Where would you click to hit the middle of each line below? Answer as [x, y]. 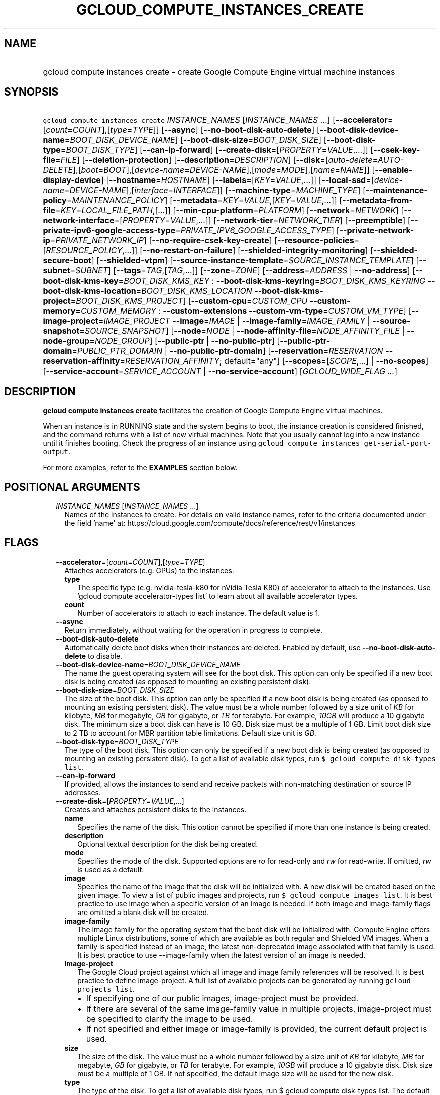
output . [57, 452]
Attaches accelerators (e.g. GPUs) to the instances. [149, 570]
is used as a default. [111, 869]
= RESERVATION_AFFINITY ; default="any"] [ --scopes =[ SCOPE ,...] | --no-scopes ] [274, 361]
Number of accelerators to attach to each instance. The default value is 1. [199, 613]
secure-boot [67, 261]
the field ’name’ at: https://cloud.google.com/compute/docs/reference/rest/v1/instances [210, 523]
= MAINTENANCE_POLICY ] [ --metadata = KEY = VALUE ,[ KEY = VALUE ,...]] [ [204, 200]
